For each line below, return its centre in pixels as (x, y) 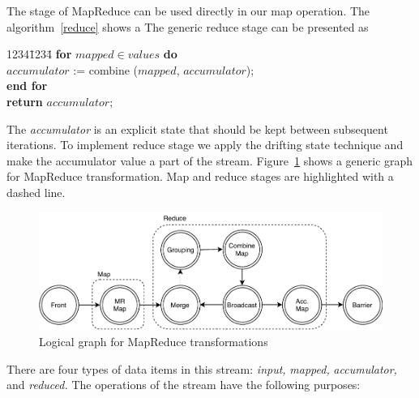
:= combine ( (106, 69)
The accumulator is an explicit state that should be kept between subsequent (197, 128)
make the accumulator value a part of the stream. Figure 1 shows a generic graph (210, 160)
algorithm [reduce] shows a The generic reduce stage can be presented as (188, 26)
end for (27, 86)
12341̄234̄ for (39, 54)
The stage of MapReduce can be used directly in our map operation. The (188, 11)
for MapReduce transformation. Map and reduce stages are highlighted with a (200, 176)
